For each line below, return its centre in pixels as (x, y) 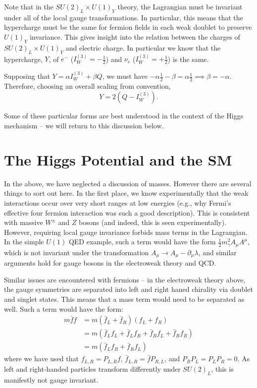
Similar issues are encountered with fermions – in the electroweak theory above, (125, 279)
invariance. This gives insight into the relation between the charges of (135, 36)
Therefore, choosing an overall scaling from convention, (87, 85)
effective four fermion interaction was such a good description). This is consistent (127, 212)
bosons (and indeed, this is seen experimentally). (153, 222)
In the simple (24, 242)
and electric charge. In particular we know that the (143, 47)
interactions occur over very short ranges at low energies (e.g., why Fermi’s (118, 202)
